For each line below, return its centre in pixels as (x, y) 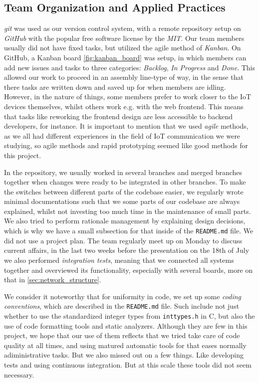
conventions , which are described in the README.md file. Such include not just (122, 306)
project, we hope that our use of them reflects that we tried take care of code (122, 335)
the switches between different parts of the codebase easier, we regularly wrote (124, 191)
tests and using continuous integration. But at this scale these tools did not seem (128, 364)
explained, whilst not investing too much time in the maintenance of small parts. (128, 211)
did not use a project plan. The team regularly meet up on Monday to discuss (123, 240)
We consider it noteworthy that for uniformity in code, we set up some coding (123, 296)
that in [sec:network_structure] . (53, 280)
